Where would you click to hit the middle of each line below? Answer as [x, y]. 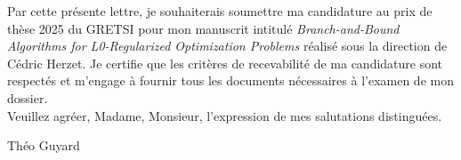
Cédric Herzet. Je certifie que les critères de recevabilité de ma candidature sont [225, 63]
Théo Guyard [44, 145]
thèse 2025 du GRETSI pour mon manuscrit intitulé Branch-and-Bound [203, 28]
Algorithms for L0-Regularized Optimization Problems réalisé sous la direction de [227, 46]
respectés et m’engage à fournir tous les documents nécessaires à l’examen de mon [230, 80]
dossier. [28, 97]
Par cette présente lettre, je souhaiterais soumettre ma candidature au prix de [220, 11]
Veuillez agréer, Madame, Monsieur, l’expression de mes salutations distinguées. [225, 115]
